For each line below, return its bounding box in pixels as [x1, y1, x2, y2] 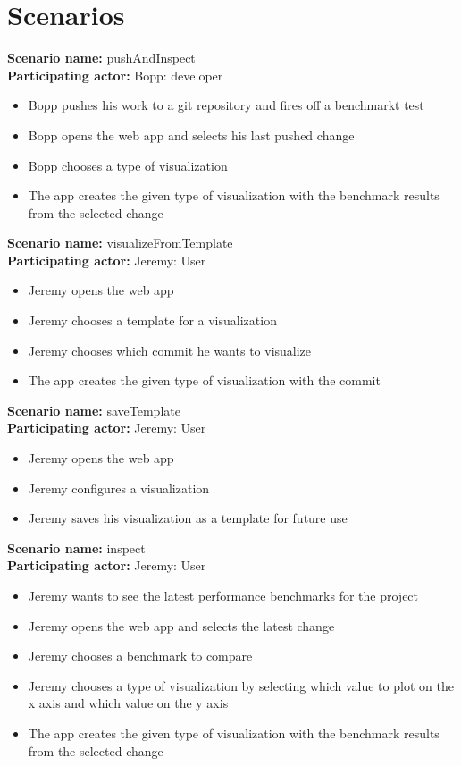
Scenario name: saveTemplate [7, 400, 180, 419]
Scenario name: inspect [7, 538, 146, 557]
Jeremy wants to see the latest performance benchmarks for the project [28, 586, 419, 604]
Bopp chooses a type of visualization [28, 156, 228, 174]
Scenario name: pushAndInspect [7, 48, 196, 67]
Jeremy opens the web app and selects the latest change [28, 616, 335, 635]
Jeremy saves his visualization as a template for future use [28, 509, 348, 527]
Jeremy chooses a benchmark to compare [28, 646, 253, 665]
